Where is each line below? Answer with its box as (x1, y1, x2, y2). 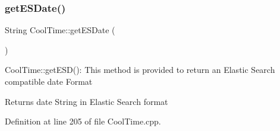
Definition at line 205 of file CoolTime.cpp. (5, 115, 161, 127)
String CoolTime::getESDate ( (5, 24, 115, 36)
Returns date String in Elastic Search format (5, 95, 168, 107)
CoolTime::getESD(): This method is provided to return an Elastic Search (5, 63, 275, 76)
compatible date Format (5, 75, 93, 87)
